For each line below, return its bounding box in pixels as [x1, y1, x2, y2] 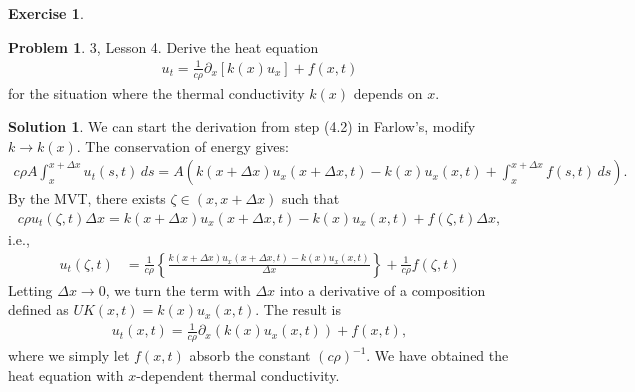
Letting [8, 279, 53, 300]
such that [281, 188, 340, 209]
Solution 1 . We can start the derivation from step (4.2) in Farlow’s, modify [8, 116, 476, 137]
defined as [8, 299, 69, 320]
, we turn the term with [105, 279, 251, 300]
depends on [353, 82, 423, 103]
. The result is [255, 299, 342, 320]
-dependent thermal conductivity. [136, 364, 340, 385]
